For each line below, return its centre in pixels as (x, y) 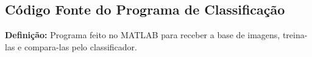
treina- (295, 35)
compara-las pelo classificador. (80, 46)
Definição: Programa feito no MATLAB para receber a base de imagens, (143, 35)
